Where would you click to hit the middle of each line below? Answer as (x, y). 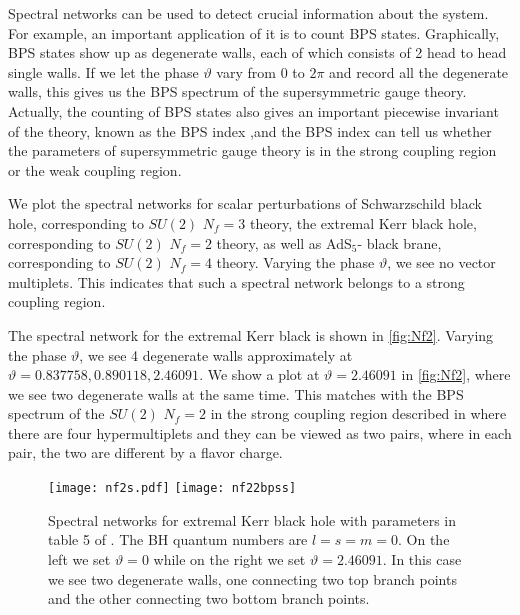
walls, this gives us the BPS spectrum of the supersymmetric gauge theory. (237, 91)
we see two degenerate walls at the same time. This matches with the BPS (236, 393)
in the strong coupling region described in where (358, 413)
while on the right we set (229, 558)
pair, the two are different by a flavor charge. (145, 452)
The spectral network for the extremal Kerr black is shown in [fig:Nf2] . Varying (251, 334)
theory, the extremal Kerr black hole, (363, 222)
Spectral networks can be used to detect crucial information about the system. (248, 13)
